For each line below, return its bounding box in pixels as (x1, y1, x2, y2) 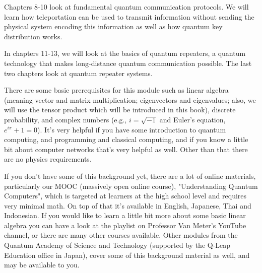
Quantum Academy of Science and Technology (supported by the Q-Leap (4, 240, 231, 250)
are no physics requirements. (4, 154, 92, 164)
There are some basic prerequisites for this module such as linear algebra (4, 85, 229, 95)
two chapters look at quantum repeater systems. (4, 67, 153, 78)
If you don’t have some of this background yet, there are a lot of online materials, (4, 170, 256, 181)
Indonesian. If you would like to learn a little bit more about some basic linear (4, 210, 246, 221)
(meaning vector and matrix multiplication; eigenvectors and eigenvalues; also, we (4, 94, 256, 105)
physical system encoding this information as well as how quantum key (4, 21, 223, 32)
